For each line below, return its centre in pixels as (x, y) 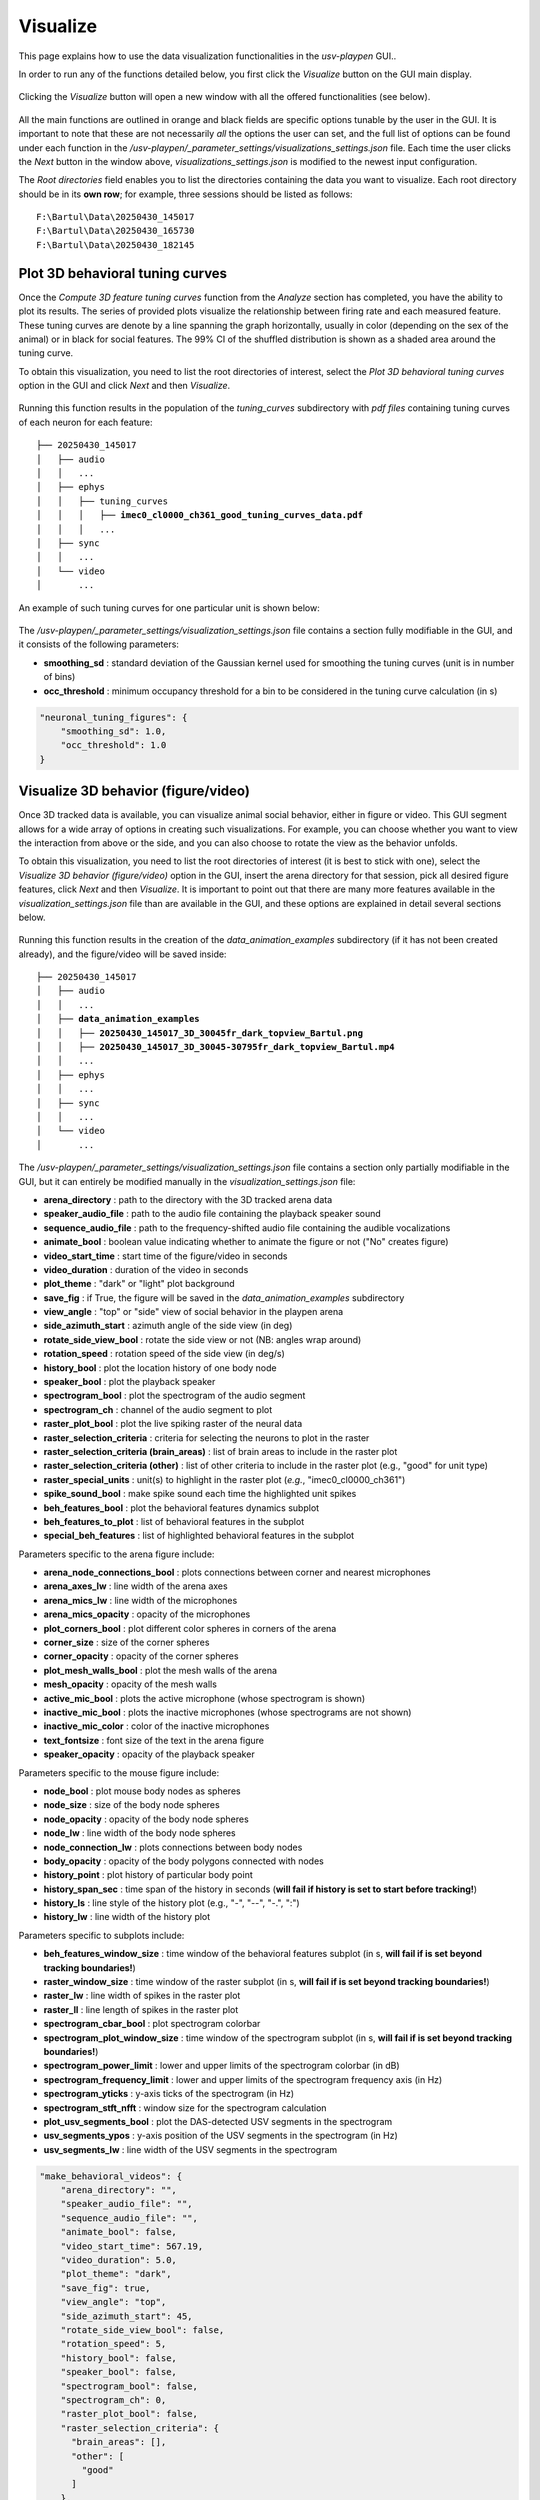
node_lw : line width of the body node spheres (140, 1833)
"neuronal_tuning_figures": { (113, 717)
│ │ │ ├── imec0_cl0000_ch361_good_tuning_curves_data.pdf (200, 515)
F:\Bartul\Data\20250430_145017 (115, 217)
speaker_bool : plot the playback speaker (129, 1382)
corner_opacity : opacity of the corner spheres (141, 1656)
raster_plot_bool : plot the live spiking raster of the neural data (173, 1424)
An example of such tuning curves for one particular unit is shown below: (169, 607)
